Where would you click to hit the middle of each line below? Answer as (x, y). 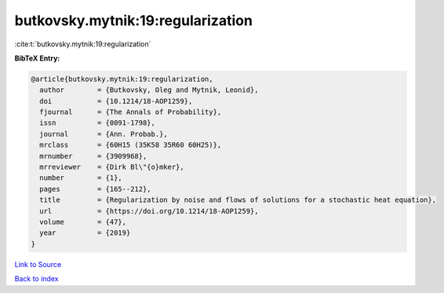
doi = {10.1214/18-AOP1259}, (116, 101)
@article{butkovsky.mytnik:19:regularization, (122, 79)
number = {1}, (81, 178)
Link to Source (38, 264)
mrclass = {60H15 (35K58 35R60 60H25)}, (131, 145)
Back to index (36, 279)
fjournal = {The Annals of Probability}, (131, 112)
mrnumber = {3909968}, (93, 156)
